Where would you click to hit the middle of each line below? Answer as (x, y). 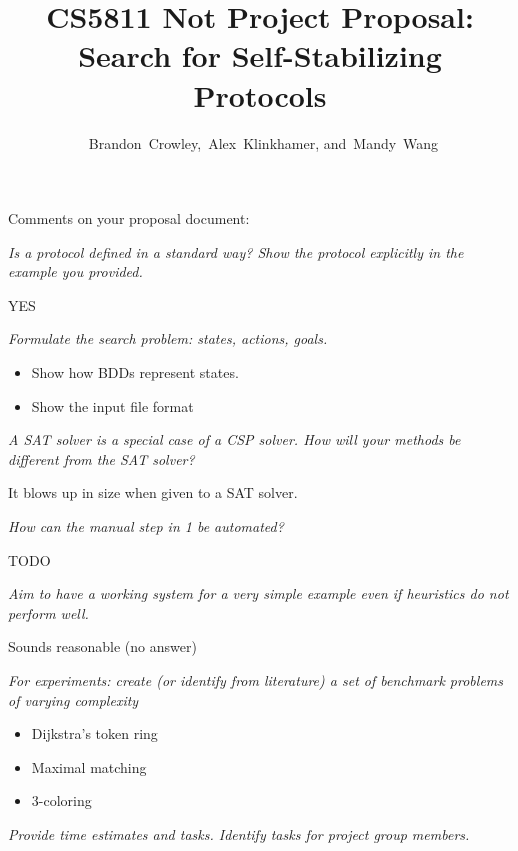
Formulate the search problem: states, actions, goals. (168, 338)
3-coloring (61, 800)
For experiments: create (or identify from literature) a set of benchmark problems (255, 680)
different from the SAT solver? (101, 458)
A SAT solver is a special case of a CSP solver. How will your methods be (234, 439)
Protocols (260, 94)
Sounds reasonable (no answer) (102, 646)
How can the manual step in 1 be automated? (146, 526)
